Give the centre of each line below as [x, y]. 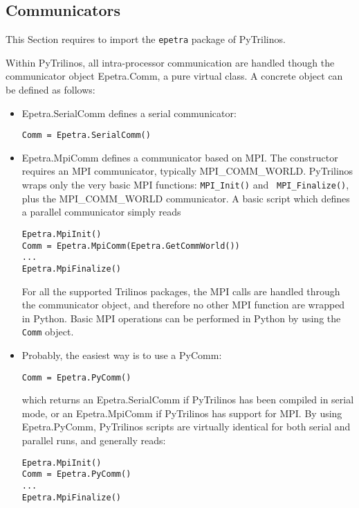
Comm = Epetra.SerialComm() [86, 135]
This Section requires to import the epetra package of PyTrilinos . [146, 39]
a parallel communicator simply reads [101, 212]
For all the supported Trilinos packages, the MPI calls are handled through [181, 291]
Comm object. [48, 332]
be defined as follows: [50, 90]
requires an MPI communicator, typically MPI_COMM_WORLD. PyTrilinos [187, 171]
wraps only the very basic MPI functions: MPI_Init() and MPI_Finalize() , [185, 185]
